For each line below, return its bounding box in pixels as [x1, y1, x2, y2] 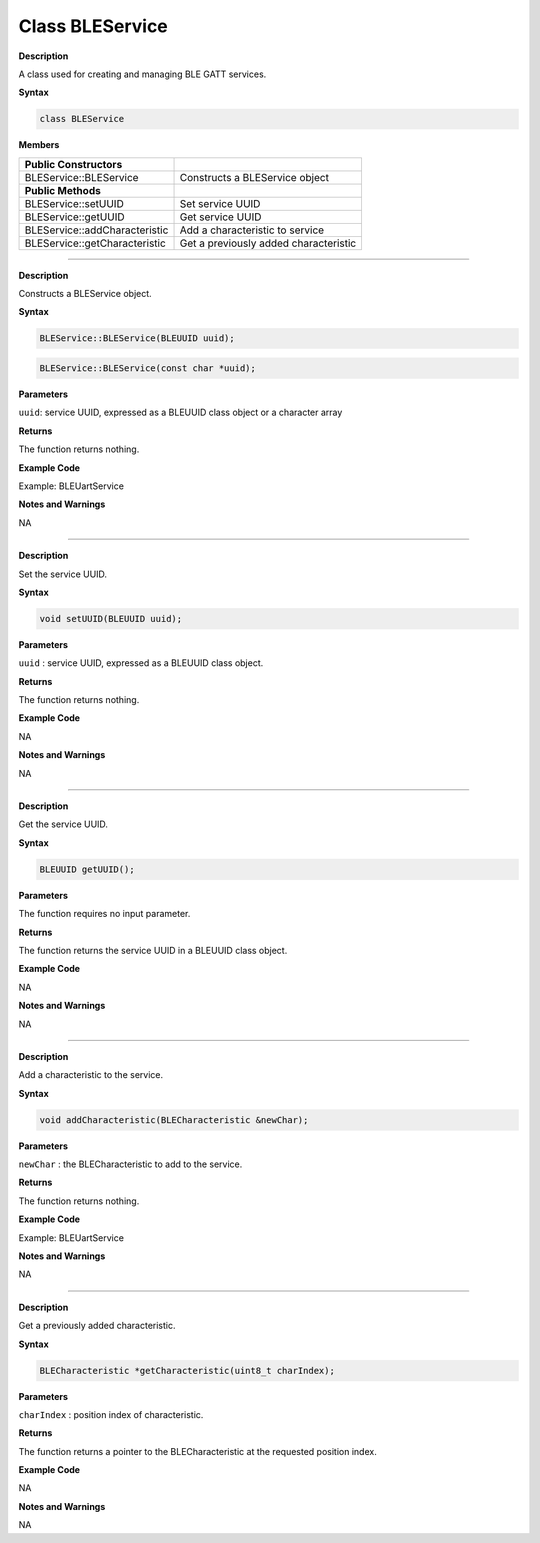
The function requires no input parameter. [18, 908, 191, 920]
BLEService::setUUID [24, 196, 124, 210]
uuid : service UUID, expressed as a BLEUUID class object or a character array [18, 406, 343, 419]
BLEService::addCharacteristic [24, 223, 169, 237]
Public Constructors [24, 157, 123, 171]
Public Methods [24, 183, 102, 197]
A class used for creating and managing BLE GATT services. [18, 68, 267, 80]
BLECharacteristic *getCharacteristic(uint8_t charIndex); [39, 1365, 335, 1376]
